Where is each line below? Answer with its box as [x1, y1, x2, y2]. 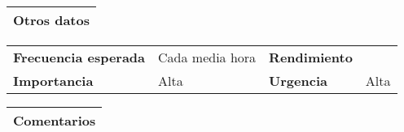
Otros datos [13, 11, 90, 29]
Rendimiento [269, 48, 353, 66]
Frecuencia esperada [13, 48, 146, 66]
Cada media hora [158, 48, 257, 66]
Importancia [13, 71, 94, 90]
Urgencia [269, 71, 327, 90]
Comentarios [13, 111, 96, 130]
